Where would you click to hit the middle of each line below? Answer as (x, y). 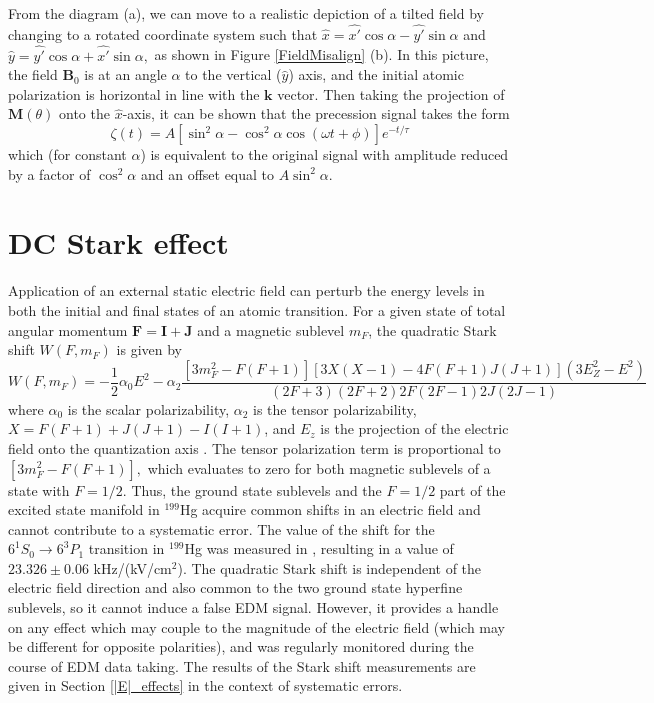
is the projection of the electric (414, 428)
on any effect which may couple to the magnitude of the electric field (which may (256, 626)
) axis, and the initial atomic (376, 74)
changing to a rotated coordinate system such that (163, 33)
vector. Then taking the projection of (391, 93)
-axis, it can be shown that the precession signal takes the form (316, 113)
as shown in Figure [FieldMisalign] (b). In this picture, (321, 54)
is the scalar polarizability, (148, 408)
